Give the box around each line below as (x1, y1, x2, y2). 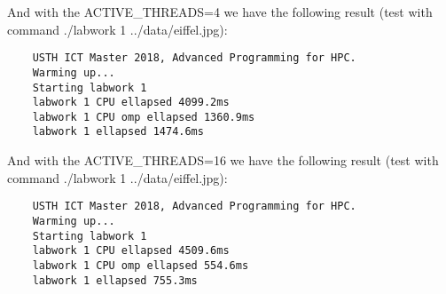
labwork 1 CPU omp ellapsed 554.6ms (32, 258, 249, 272)
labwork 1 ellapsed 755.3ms (32, 274, 198, 287)
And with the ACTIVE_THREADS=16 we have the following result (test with (7, 151, 439, 170)
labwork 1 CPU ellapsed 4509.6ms (32, 244, 230, 258)
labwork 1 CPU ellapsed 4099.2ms (32, 96, 230, 109)
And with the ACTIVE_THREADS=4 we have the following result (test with (7, 3, 433, 20)
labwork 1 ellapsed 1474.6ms (32, 125, 204, 139)
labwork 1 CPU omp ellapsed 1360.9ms (32, 110, 255, 123)
